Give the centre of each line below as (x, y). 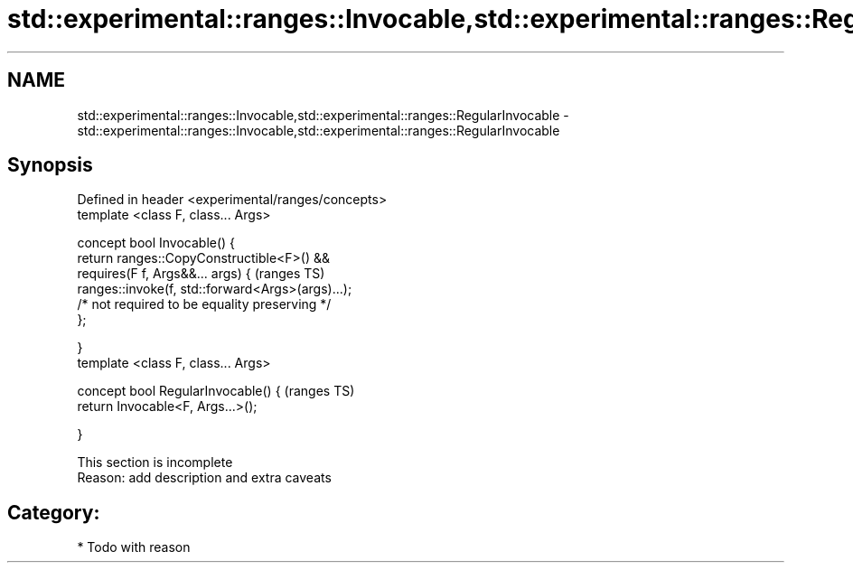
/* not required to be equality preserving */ (204, 304)
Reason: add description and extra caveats (204, 478)
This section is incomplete (155, 463)
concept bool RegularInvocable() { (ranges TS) (216, 391)
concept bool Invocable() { (156, 243)
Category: (54, 512)
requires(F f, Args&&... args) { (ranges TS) (201, 274)
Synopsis (50, 165)
